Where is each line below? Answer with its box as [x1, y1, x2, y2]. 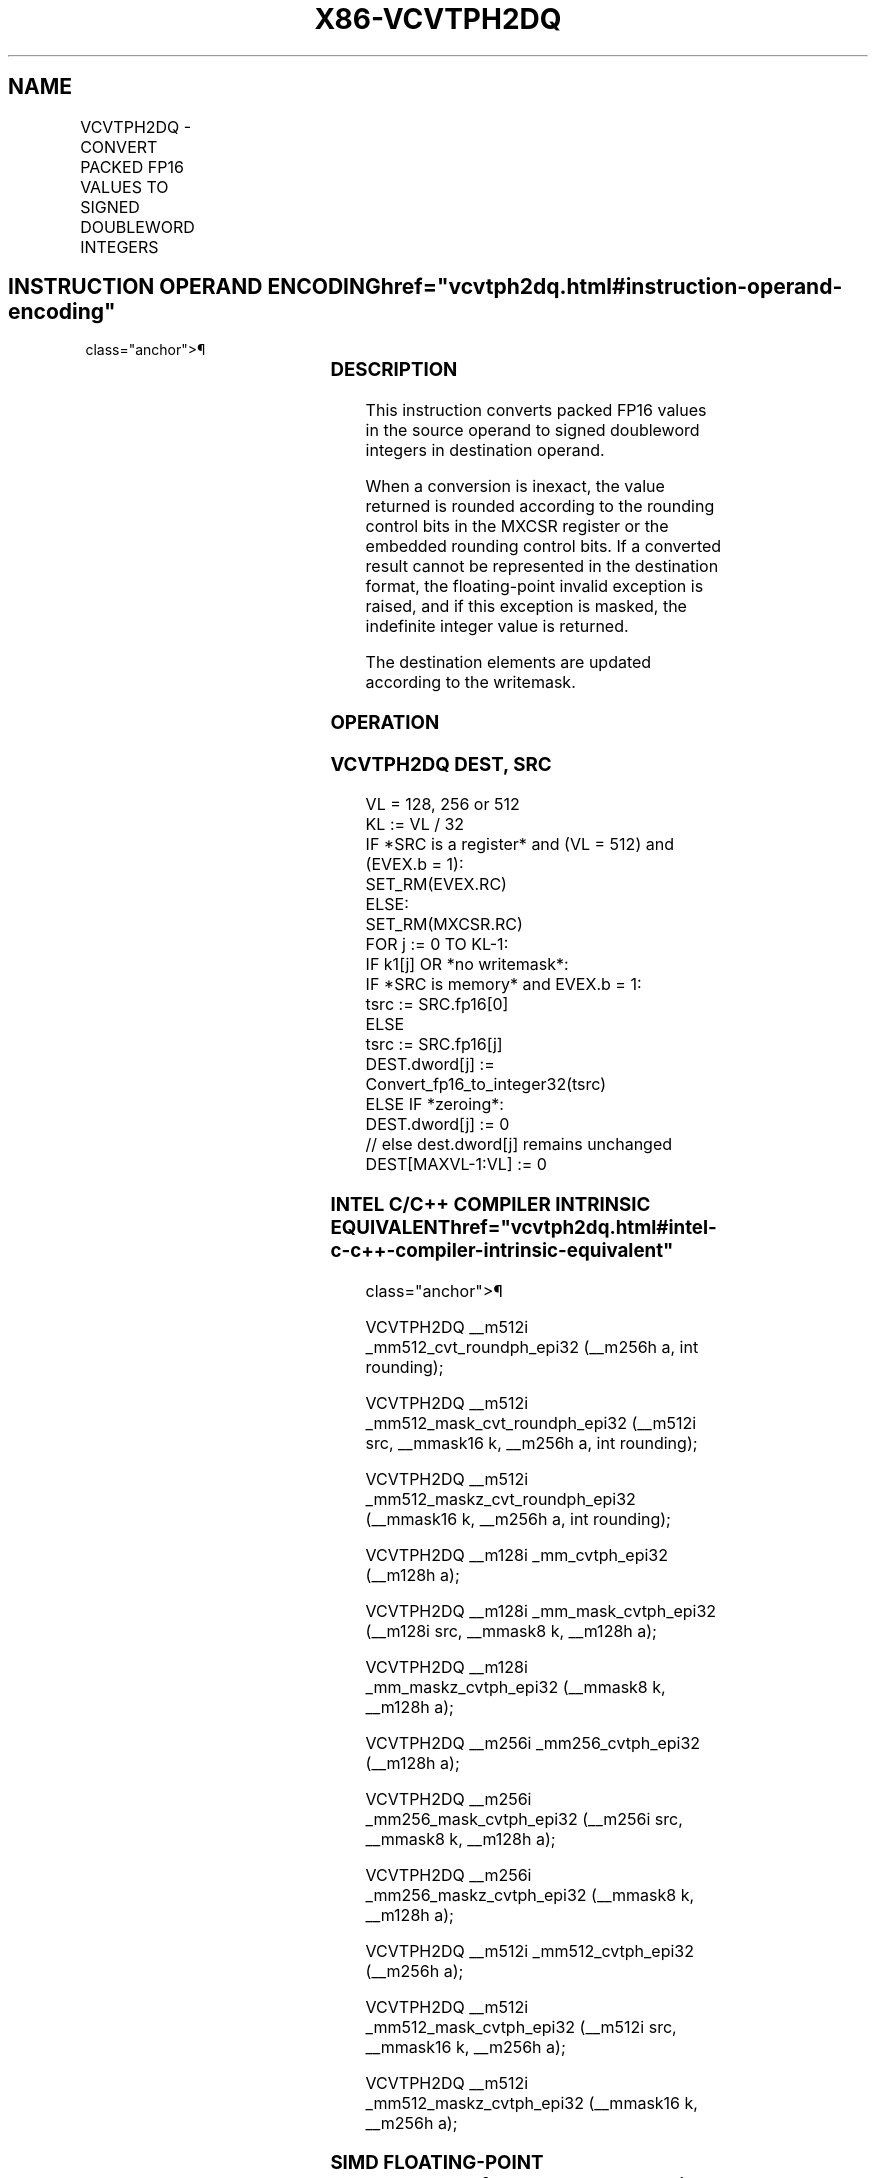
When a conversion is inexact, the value [365, 476, 665, 497]
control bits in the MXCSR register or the [365, 516, 669, 537]
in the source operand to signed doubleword [365, 420, 700, 441]
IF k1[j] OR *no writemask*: [365, 954, 569, 975]
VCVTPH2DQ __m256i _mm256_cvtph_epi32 [365, 1732, 701, 1753]
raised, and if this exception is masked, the [365, 596, 687, 617]
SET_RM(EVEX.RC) [365, 874, 507, 895]
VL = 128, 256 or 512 [365, 794, 520, 815]
